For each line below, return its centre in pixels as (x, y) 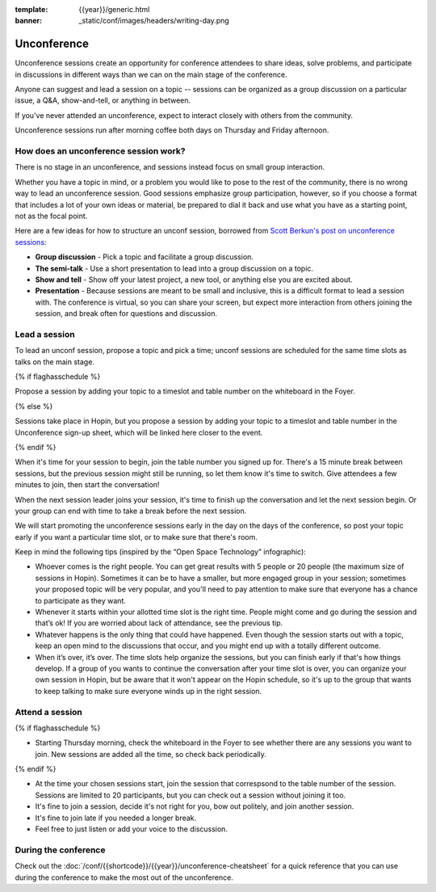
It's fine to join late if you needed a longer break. (116, 818)
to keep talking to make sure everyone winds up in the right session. (149, 691)
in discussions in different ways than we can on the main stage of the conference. (151, 74)
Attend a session (48, 712)
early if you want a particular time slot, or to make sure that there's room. (136, 536)
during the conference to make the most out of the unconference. (124, 877)
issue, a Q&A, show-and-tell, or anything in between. (103, 100)
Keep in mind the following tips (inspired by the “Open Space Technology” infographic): (160, 552)
